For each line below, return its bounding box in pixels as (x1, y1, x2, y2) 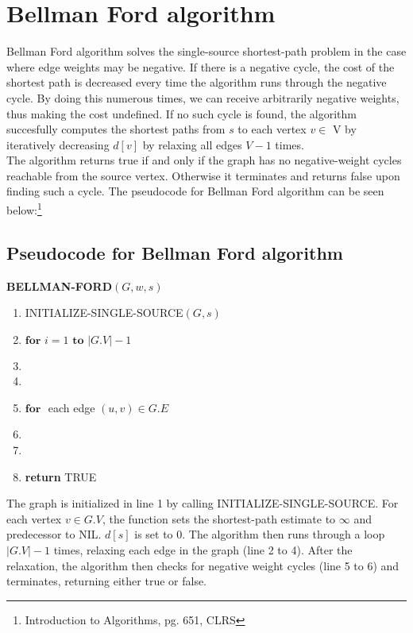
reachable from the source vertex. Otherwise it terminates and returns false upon (6, 167, 400, 183)
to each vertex (237, 121, 307, 137)
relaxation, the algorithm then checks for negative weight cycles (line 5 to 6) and (6, 557, 399, 573)
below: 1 (6, 199, 42, 218)
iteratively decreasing (6, 136, 110, 152)
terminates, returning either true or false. (6, 573, 207, 589)
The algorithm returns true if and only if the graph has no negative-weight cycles (6, 152, 402, 168)
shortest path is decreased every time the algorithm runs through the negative (6, 74, 387, 91)
